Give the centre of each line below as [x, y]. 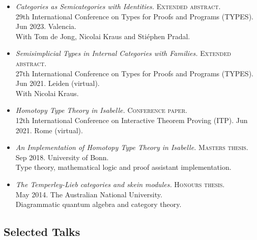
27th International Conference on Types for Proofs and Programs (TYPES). [134, 73]
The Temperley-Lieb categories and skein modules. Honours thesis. [120, 184]
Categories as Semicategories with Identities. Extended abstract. [118, 6]
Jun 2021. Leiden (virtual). [58, 83]
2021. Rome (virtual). [49, 130]
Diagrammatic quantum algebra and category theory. [98, 204]
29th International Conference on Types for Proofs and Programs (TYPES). [134, 16]
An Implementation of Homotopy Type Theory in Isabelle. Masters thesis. [132, 147]
